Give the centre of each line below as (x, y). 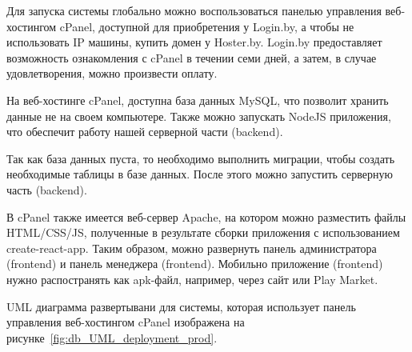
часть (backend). (47, 189)
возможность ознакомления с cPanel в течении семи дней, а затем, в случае (192, 57)
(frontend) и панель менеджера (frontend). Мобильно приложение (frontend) (195, 264)
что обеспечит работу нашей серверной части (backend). (145, 132)
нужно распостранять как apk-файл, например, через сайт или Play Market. (192, 279)
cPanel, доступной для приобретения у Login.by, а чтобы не (207, 26)
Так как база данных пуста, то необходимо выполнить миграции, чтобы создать (201, 158)
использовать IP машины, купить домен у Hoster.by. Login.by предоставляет (194, 42)
